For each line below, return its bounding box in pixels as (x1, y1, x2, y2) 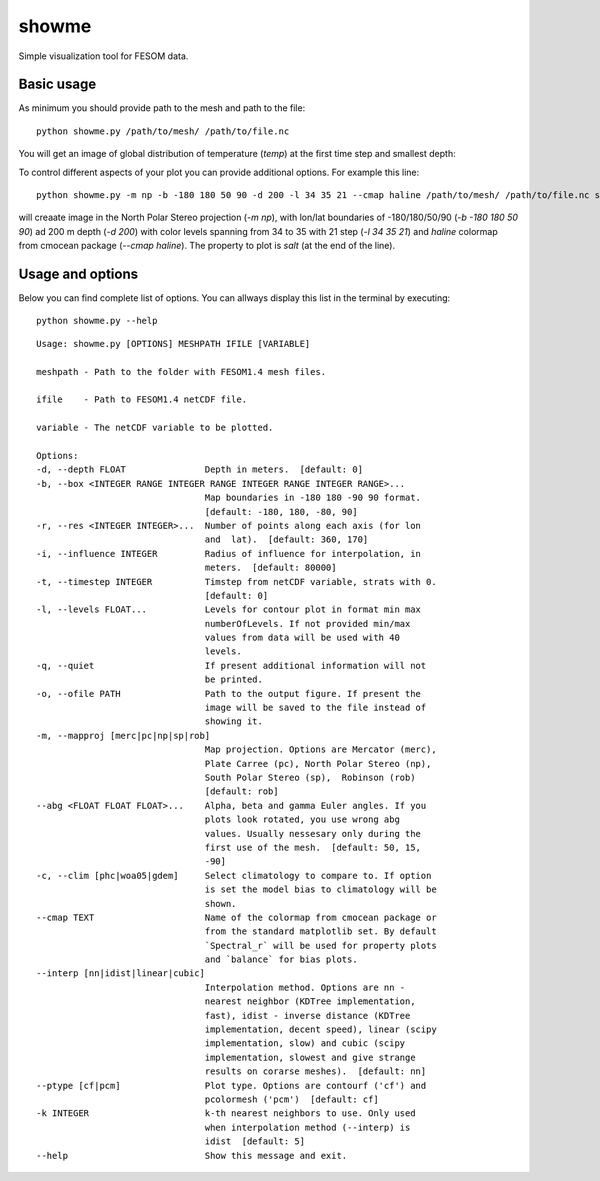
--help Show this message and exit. (36, 1150, 348, 1161)
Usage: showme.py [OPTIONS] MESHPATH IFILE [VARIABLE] (36, 338, 311, 349)
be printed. (204, 674, 264, 685)
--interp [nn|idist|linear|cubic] (36, 968, 205, 979)
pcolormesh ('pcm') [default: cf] (204, 1093, 379, 1105)
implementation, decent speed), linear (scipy (204, 1024, 437, 1035)
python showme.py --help (36, 315, 158, 327)
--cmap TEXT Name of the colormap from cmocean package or (36, 911, 437, 923)
